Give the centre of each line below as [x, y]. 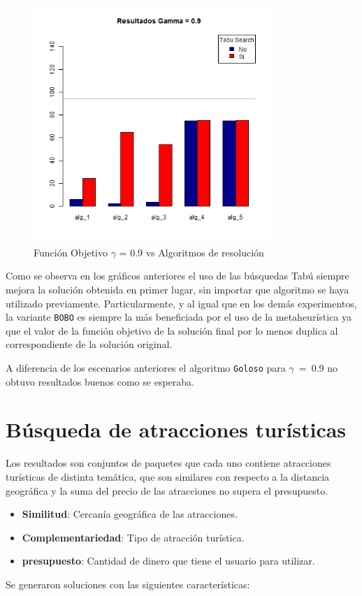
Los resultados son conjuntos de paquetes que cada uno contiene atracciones [168, 463]
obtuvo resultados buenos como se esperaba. [100, 381]
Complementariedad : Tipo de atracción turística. [133, 537]
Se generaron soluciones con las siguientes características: [128, 584]
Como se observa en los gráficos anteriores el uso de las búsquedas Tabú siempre [178, 276]
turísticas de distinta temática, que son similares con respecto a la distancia [168, 476]
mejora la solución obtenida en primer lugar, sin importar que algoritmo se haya [178, 289]
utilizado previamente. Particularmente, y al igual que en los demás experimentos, [181, 303]
